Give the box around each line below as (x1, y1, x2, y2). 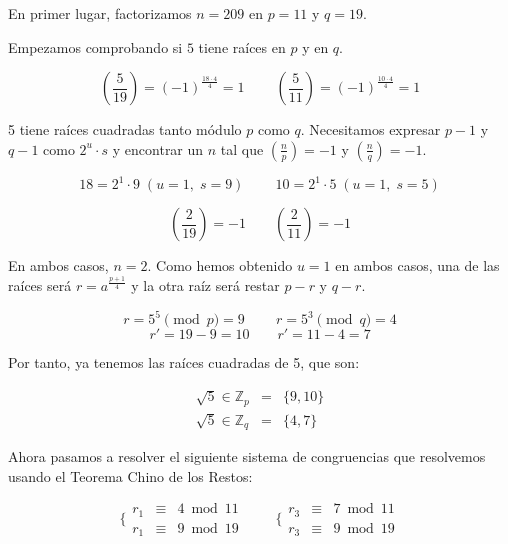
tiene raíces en (198, 36, 286, 57)
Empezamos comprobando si (8, 36, 183, 57)
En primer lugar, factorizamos (8, 3, 192, 23)
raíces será (8, 274, 72, 295)
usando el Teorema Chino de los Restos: (8, 465, 253, 486)
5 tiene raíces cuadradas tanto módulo (8, 119, 242, 140)
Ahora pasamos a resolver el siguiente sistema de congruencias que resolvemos (8, 446, 486, 467)
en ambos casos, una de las (335, 255, 500, 276)
